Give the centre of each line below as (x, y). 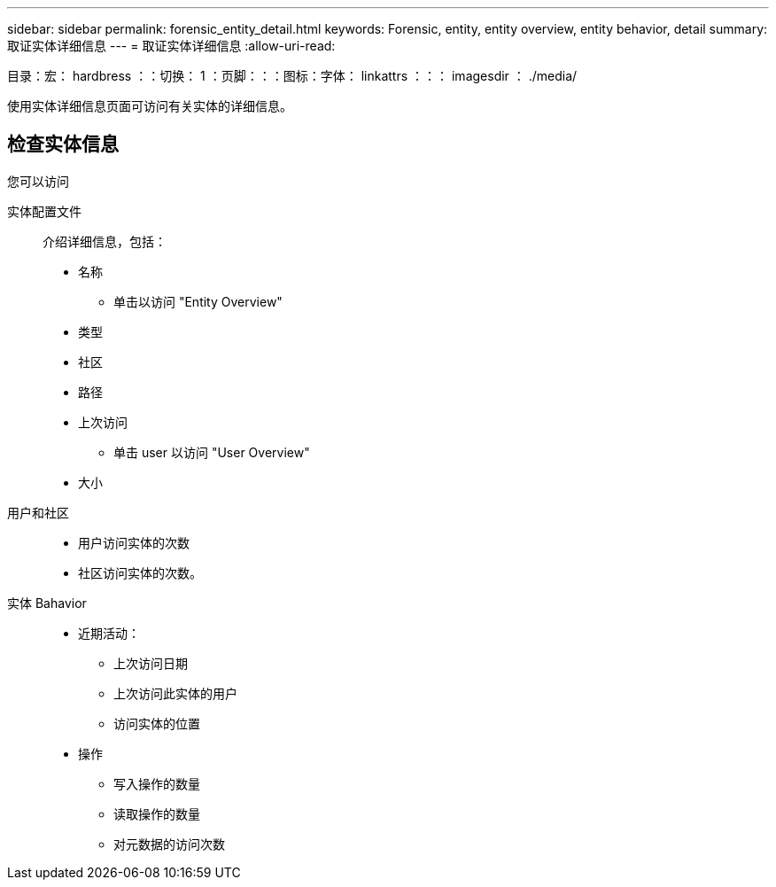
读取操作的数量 (157, 813)
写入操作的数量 (157, 783)
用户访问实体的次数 (134, 542)
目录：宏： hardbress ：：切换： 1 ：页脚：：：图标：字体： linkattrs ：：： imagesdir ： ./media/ (292, 76)
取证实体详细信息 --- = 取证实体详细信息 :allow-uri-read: (171, 46)
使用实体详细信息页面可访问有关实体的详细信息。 (150, 106)
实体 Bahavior (47, 603)
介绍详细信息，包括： (105, 241)
